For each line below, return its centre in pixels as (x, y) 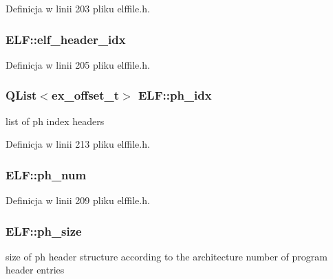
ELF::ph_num (46, 174)
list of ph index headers (55, 121)
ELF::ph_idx (175, 95)
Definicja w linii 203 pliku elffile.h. (78, 8)
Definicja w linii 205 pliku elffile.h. (78, 64)
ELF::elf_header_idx (66, 39)
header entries (35, 270)
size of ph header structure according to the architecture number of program (166, 256)
